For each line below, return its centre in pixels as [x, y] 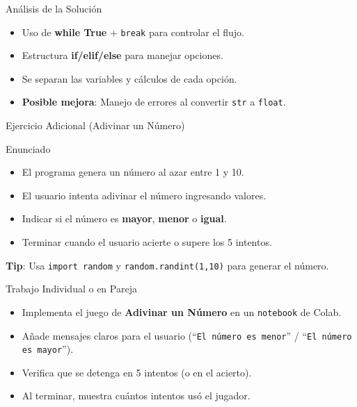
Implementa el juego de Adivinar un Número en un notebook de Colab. [182, 312]
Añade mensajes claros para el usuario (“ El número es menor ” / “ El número [187, 335]
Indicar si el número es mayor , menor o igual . [124, 218]
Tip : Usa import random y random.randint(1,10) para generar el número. [167, 265]
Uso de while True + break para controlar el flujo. [133, 32]
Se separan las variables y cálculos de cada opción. [129, 78]
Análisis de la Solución [54, 8]
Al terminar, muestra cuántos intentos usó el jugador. [136, 396]
